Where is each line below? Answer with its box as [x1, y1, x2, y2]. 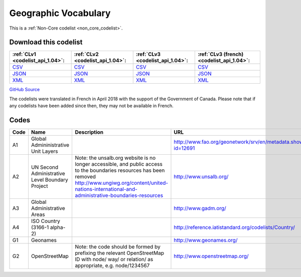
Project [31, 183, 48, 190]
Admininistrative [31, 142, 70, 149]
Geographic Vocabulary [9, 8, 111, 19]
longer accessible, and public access [75, 161, 163, 168]
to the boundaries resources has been [75, 167, 165, 174]
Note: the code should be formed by [75, 243, 161, 250]
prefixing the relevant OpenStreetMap [75, 249, 164, 256]
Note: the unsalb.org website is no [75, 154, 156, 161]
